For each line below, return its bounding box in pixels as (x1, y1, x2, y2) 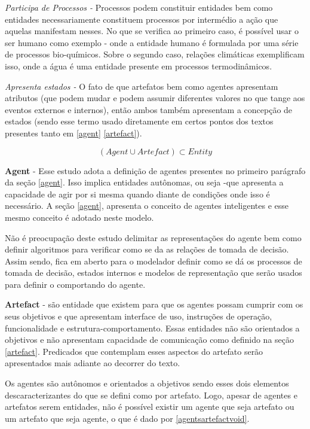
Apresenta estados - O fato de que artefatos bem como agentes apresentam (5, 80, 278, 92)
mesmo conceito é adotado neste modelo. (5, 211, 154, 223)
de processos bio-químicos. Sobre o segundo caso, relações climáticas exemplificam (5, 48, 305, 60)
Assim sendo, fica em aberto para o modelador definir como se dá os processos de (5, 254, 302, 267)
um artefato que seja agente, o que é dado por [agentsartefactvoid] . (5, 412, 250, 424)
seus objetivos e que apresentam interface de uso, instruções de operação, (5, 310, 272, 322)
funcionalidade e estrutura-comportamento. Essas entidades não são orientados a (5, 321, 300, 334)
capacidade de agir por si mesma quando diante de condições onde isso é (5, 187, 270, 200)
